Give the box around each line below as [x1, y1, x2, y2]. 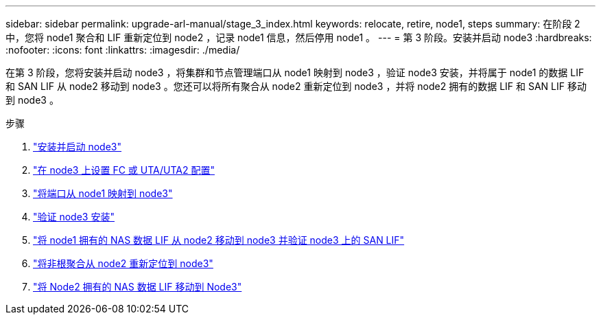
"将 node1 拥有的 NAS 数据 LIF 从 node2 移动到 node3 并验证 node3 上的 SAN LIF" [33, 234, 405, 246]
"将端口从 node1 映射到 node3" [33, 187, 173, 199]
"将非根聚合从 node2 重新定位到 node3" [33, 258, 213, 269]
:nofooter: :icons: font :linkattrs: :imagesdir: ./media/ [5, 44, 240, 56]
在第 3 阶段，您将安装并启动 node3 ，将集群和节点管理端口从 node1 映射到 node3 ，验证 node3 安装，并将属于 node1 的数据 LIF [5, 67, 585, 78]
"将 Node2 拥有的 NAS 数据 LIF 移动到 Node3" [33, 281, 242, 293]
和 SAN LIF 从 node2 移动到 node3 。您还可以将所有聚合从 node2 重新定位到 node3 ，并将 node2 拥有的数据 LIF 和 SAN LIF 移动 [5, 80, 587, 92]
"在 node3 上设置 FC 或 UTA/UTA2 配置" [33, 164, 215, 176]
